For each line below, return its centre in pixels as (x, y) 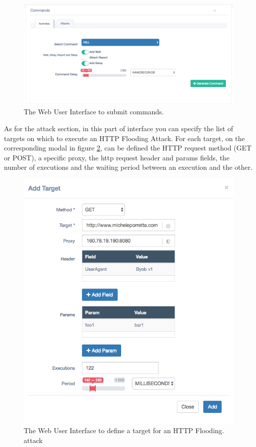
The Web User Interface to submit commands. (94, 112)
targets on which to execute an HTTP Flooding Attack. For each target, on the (125, 138)
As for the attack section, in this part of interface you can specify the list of (119, 128)
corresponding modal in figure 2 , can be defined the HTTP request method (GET (128, 148)
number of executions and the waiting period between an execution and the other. (128, 167)
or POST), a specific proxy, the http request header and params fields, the (117, 157)
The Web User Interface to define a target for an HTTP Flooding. (124, 430)
